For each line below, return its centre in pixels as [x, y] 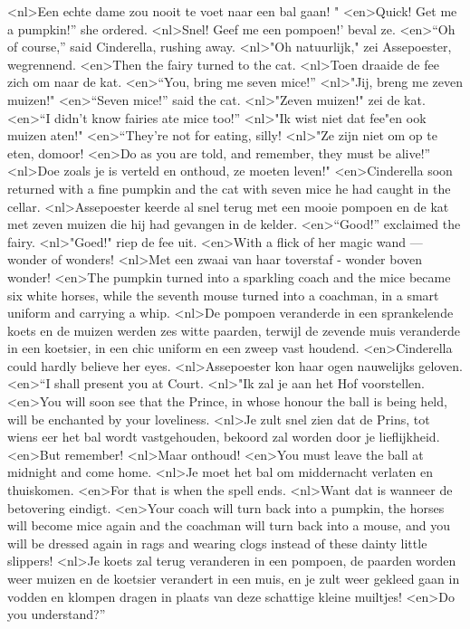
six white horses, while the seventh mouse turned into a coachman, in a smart [223, 295]
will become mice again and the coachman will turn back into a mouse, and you [229, 525]
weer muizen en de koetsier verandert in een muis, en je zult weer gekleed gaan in [234, 578]
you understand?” [57, 614]
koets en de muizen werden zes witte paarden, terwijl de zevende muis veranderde [234, 330]
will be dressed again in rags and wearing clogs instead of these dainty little [217, 543]
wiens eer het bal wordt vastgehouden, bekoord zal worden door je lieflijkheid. [224, 437]
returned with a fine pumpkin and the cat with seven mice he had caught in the [229, 188]
